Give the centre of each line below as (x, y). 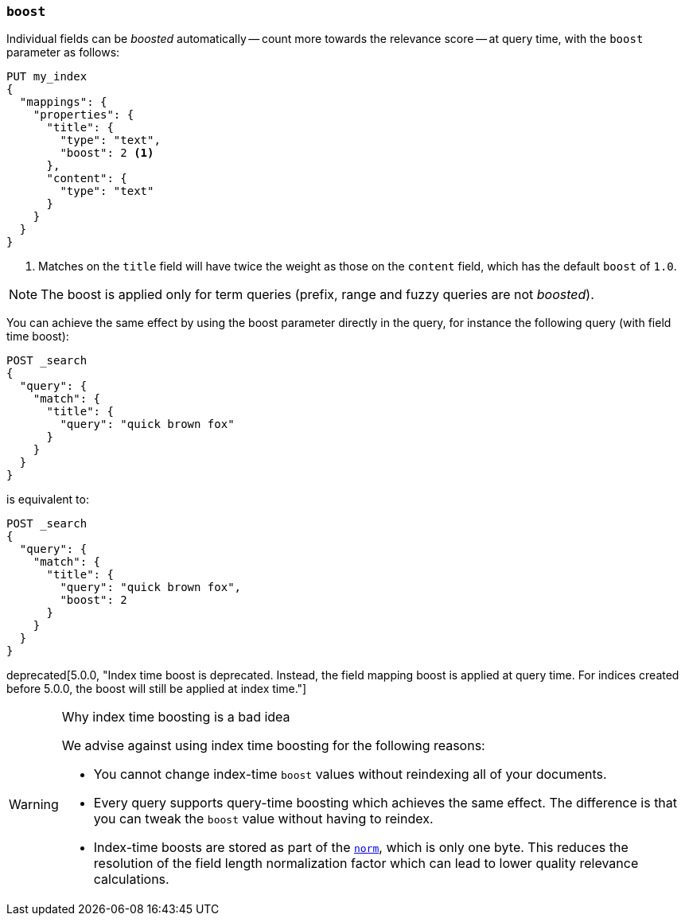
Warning (34, 805)
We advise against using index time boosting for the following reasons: (273, 746)
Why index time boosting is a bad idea (176, 717)
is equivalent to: (48, 500)
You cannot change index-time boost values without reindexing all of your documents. (350, 774)
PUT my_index (47, 77)
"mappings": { (63, 102)
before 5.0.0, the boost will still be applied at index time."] (157, 689)
